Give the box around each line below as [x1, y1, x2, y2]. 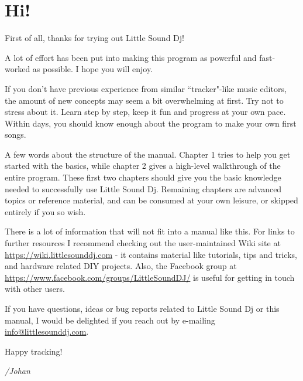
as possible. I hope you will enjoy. [32, 63, 153, 75]
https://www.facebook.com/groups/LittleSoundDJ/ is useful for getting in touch [5, 271, 295, 283]
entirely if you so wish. [5, 205, 86, 217]
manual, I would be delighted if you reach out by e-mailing [5, 314, 215, 326]
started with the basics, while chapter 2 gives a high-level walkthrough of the [5, 159, 281, 172]
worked [5, 63, 30, 75]
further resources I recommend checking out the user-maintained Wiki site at [5, 237, 281, 249]
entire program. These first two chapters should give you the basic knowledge [5, 171, 281, 183]
